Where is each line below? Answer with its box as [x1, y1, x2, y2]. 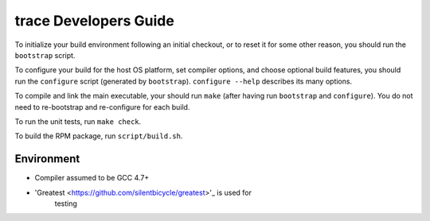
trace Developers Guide [14, 12, 174, 29]
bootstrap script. [14, 50, 76, 60]
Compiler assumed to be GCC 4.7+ [34, 173, 150, 183]
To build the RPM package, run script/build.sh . [14, 131, 183, 141]
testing [54, 199, 77, 208]
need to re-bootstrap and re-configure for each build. [14, 102, 190, 111]
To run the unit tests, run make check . [14, 116, 142, 126]
